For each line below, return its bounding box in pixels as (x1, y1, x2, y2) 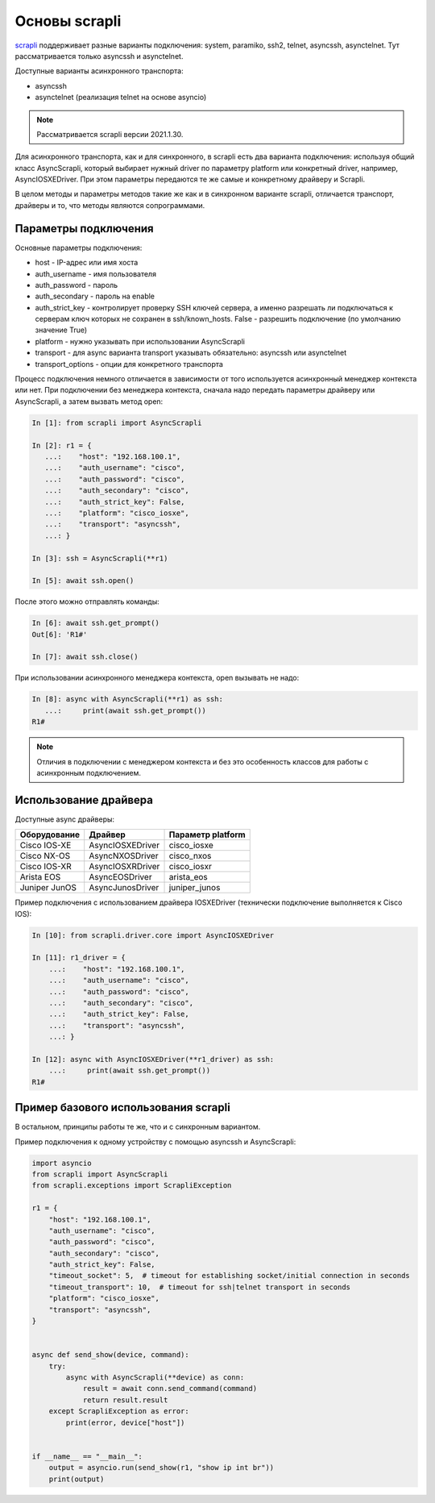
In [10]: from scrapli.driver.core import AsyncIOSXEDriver (31, 931, 275, 939)
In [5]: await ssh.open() (31, 577, 135, 585)
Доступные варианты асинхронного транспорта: (14, 66, 184, 76)
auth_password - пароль (35, 280, 118, 289)
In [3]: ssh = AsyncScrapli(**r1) (31, 553, 168, 563)
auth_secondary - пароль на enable (35, 291, 155, 302)
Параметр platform (168, 829, 246, 840)
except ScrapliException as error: (48, 1407, 189, 1416)
